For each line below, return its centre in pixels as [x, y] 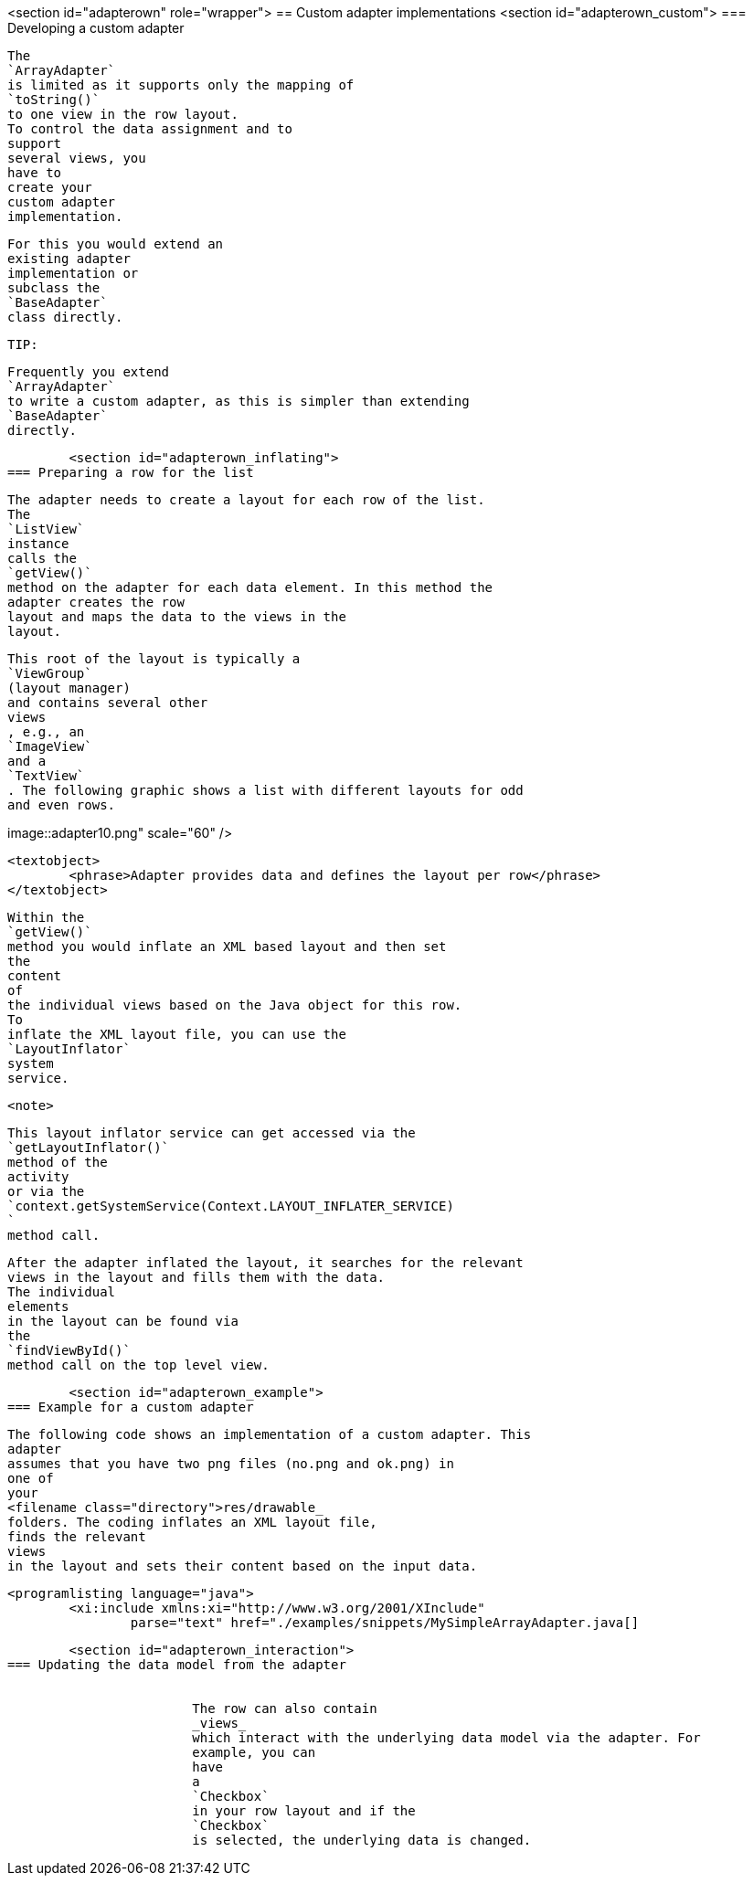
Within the [46, 917]
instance [38, 544]
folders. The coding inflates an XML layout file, [192, 1522]
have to [35, 173]
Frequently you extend [89, 372]
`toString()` [54, 100]
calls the [42, 558]
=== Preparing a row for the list [131, 472]
